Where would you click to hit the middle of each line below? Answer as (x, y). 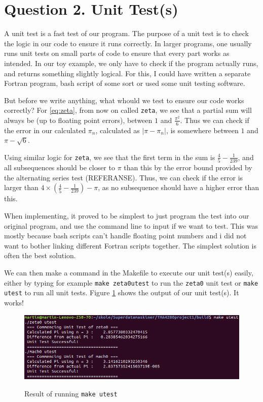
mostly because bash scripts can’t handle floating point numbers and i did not (125, 236)
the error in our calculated (45, 130)
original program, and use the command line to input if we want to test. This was (131, 225)
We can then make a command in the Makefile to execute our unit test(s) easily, (129, 273)
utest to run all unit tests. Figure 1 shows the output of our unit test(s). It (122, 292)
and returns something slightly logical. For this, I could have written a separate (127, 73)
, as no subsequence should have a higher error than (179, 187)
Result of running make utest (71, 393)
